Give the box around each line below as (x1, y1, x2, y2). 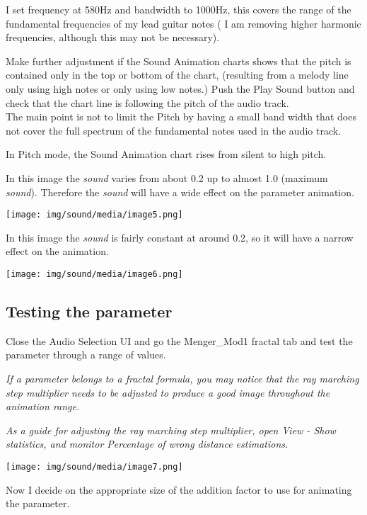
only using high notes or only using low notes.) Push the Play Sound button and (6, 81, 355, 96)
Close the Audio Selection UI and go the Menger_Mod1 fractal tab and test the (6, 333, 353, 348)
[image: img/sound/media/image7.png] (6, 461, 183, 472)
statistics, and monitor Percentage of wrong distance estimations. (6, 436, 289, 451)
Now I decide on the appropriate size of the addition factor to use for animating (6, 482, 352, 497)
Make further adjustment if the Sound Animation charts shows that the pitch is (6, 53, 351, 68)
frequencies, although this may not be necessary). (6, 30, 220, 45)
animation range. (6, 399, 80, 414)
